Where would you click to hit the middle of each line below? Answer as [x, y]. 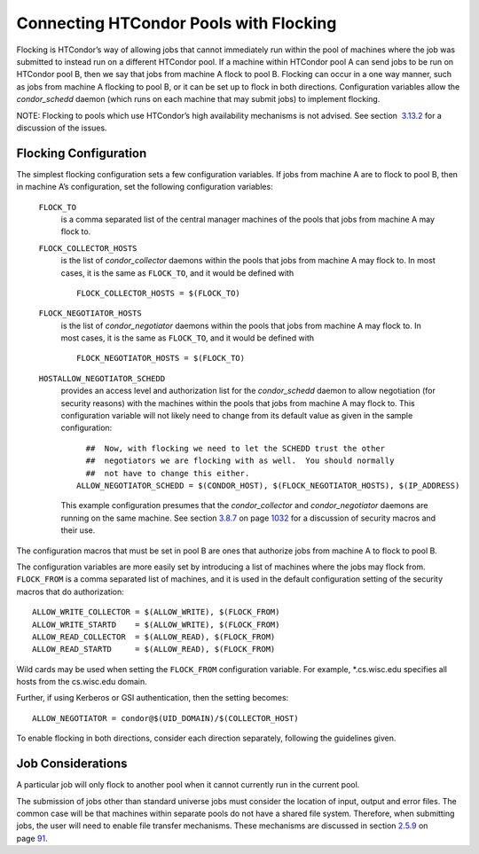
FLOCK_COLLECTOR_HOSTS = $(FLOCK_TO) [159, 293]
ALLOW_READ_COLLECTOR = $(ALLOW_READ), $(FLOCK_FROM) [154, 637]
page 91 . [32, 838]
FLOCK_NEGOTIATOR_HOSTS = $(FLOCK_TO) [161, 358]
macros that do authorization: [70, 592]
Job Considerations [72, 764]
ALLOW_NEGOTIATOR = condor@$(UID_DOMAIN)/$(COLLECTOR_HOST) [165, 718]
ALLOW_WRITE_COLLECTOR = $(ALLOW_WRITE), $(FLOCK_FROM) [156, 612]
